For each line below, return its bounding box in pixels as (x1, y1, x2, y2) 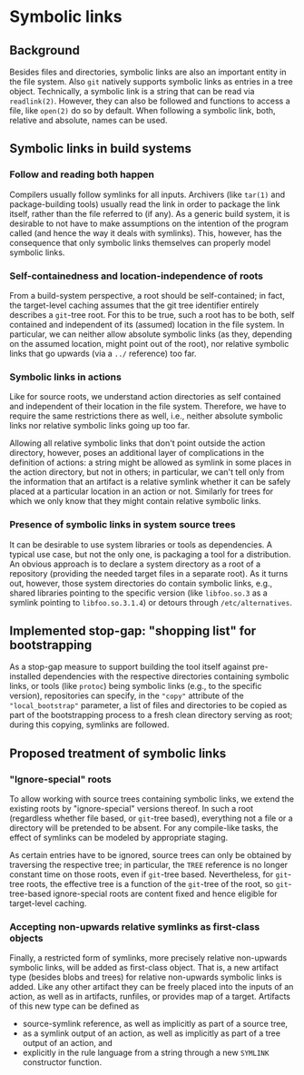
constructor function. (22, 1057, 103, 1068)
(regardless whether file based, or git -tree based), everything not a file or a (9, 813, 293, 824)
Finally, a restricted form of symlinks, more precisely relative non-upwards (9, 952, 288, 963)
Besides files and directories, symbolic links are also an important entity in (9, 66, 288, 77)
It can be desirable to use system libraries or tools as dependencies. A (9, 538, 272, 550)
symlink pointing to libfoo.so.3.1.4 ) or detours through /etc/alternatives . (9, 597, 292, 607)
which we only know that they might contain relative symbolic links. (9, 496, 261, 507)
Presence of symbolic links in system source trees (9, 518, 236, 531)
